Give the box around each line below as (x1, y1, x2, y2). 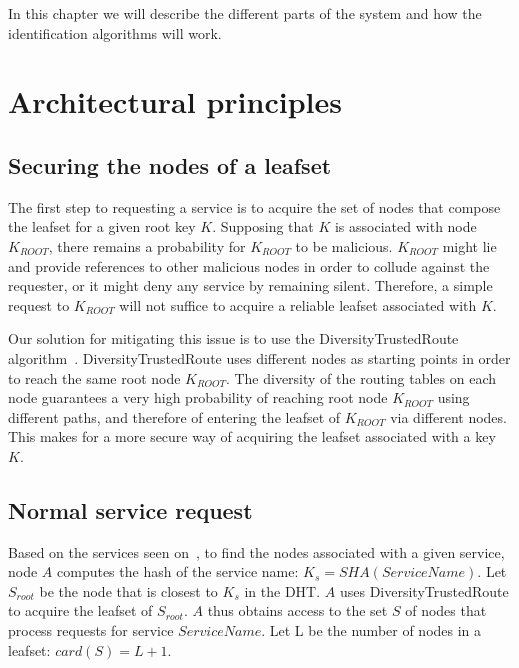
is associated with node (334, 216, 477, 237)
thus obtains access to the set (207, 600, 388, 621)
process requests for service (8, 620, 174, 641)
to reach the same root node (8, 367, 181, 388)
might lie (442, 235, 497, 256)
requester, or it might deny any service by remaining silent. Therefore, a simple (8, 275, 493, 296)
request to (8, 294, 70, 315)
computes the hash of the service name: (57, 561, 299, 582)
